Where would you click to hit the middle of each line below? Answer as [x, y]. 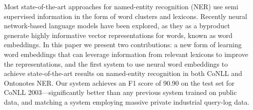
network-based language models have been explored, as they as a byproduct [117, 26]
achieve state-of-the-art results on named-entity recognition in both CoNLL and [123, 73]
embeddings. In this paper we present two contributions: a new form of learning [123, 45]
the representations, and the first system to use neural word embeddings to [116, 64]
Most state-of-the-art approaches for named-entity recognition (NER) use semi [121, 6]
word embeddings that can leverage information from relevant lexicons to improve [126, 54]
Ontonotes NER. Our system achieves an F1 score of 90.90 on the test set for [119, 82]
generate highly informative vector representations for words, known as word [118, 35]
